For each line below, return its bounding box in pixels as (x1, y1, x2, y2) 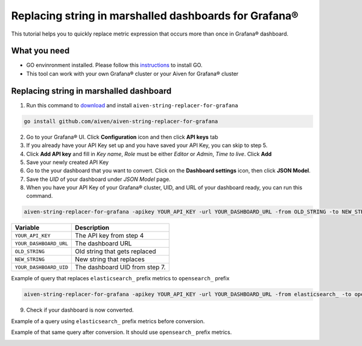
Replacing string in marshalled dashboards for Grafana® (11, 9, 299, 22)
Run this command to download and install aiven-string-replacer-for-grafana (26, 101, 238, 109)
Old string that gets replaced (75, 247, 156, 256)
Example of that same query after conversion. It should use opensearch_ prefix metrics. (11, 329, 232, 336)
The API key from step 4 (75, 231, 144, 240)
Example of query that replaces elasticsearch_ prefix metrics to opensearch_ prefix (11, 275, 230, 282)
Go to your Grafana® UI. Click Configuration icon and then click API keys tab (26, 133, 218, 140)
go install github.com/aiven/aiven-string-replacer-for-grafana (24, 118, 218, 125)
